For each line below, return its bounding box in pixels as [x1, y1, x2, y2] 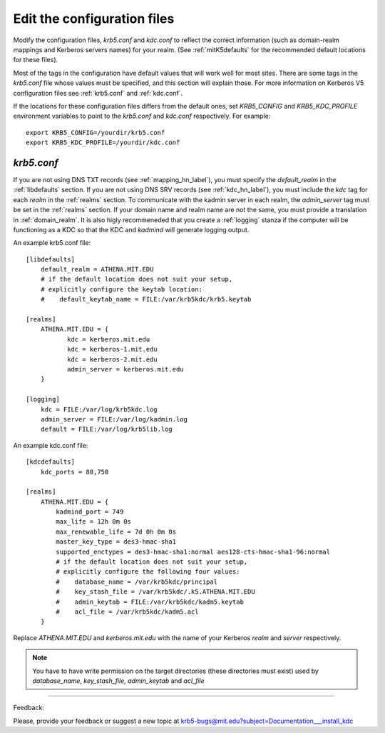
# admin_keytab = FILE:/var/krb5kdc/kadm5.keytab [56, 597, 244, 606]
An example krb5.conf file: [13, 239, 91, 247]
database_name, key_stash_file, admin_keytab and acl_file [32, 676, 205, 685]
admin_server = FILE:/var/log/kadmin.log [40, 415, 188, 423]
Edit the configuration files [13, 11, 175, 26]
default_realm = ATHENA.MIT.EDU [40, 265, 154, 274]
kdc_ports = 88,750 [40, 468, 109, 476]
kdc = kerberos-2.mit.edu [66, 355, 158, 364]
